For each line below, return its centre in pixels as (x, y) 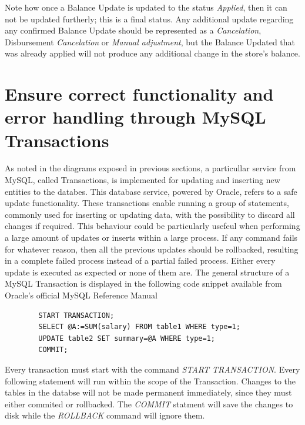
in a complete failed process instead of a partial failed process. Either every (140, 260)
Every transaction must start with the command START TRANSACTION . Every (152, 369)
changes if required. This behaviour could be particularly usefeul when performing (152, 226)
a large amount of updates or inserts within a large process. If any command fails (151, 238)
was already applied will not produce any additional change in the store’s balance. (152, 53)
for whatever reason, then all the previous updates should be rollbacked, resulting (152, 249)
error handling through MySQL (135, 117)
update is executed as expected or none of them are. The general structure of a (147, 272)
